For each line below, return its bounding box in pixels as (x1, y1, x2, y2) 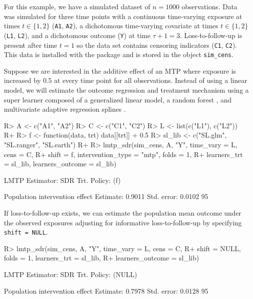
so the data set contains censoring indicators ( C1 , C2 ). (77, 40, 237, 50)
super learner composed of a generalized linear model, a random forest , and (4, 94, 232, 104)
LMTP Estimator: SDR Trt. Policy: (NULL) (4, 269, 137, 279)
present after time (4, 40, 58, 50)
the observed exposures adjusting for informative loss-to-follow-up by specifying (4, 217, 242, 227)
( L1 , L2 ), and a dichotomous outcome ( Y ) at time (4, 30, 150, 40)
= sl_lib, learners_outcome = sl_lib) (4, 159, 117, 169)
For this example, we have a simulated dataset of (4, 1, 150, 11)
